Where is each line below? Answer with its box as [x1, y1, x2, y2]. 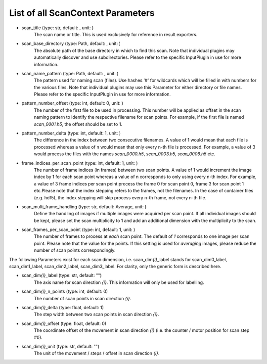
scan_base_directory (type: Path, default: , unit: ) [21, 41, 121, 46]
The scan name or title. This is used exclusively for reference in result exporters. [34, 31, 198, 37]
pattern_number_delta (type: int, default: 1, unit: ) [21, 130, 121, 136]
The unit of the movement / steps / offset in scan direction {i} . [34, 350, 160, 356]
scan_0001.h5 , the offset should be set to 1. [34, 121, 123, 127]
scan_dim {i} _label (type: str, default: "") [21, 273, 102, 278]
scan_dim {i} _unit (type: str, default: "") [21, 343, 100, 349]
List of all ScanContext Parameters [9, 7, 155, 18]
